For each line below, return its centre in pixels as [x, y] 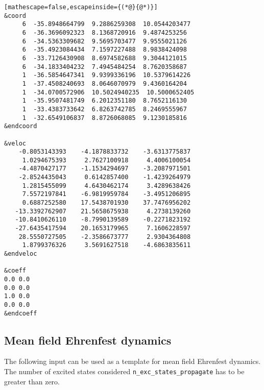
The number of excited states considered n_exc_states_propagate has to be [124, 371]
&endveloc [21, 254]
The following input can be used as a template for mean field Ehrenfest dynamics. [133, 361]
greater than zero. [32, 381]
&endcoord [21, 126]
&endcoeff [21, 313]
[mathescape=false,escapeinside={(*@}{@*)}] [81, 7]
